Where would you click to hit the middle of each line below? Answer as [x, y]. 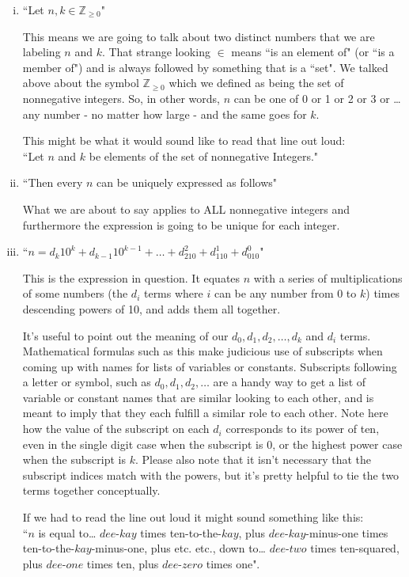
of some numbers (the [75, 293]
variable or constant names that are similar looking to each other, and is [198, 397]
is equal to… [67, 532]
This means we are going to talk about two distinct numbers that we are [199, 36]
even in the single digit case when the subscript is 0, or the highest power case [212, 444]
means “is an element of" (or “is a [313, 52]
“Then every [53, 182]
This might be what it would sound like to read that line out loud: [184, 140]
